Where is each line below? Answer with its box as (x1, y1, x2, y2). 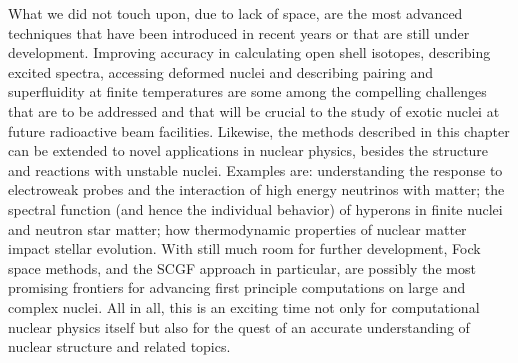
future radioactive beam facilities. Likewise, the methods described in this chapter (8, 120, 510, 141)
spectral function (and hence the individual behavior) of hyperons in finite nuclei (8, 198, 503, 219)
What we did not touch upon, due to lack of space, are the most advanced (8, 3, 463, 23)
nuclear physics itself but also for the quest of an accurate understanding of (8, 316, 470, 337)
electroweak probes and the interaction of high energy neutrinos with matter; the (8, 179, 505, 200)
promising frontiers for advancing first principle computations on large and (8, 277, 466, 298)
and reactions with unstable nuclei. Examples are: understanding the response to (8, 159, 503, 180)
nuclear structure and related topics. (8, 336, 231, 357)
